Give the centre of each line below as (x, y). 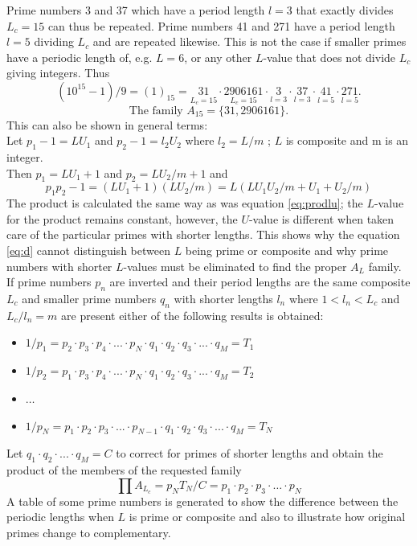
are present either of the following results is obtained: (192, 315)
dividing (54, 41)
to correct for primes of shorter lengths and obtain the (249, 453)
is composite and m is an (347, 140)
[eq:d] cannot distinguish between (88, 250)
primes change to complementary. (89, 532)
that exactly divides (345, 10)
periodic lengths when (60, 517)
